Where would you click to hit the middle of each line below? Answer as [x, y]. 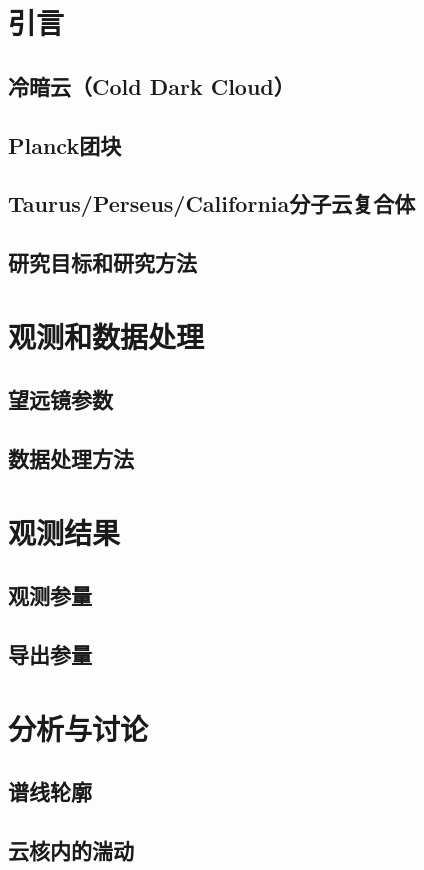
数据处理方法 [71, 458]
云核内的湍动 [71, 849]
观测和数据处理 [106, 335]
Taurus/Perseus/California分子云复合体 [212, 203]
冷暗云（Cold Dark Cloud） [151, 85]
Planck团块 [65, 144]
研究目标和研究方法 [102, 262]
